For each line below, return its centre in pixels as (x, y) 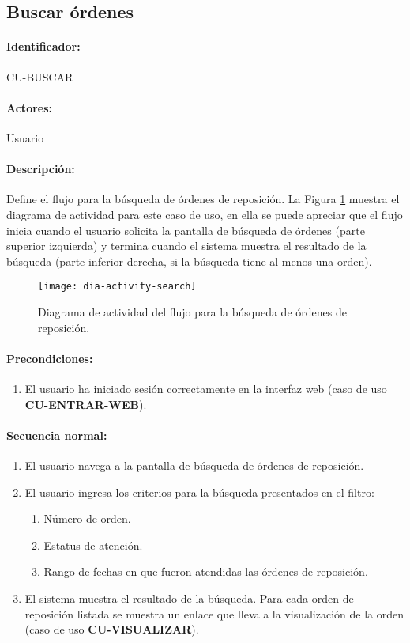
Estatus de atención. (93, 545)
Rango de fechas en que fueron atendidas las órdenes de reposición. (206, 571)
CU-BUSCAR (40, 76)
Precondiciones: (50, 358)
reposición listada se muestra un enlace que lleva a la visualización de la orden (214, 613)
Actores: (30, 107)
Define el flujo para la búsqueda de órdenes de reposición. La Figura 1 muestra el (203, 199)
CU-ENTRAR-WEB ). (86, 404)
